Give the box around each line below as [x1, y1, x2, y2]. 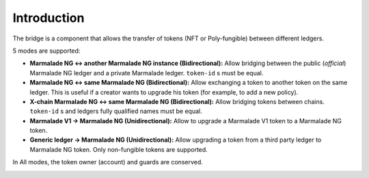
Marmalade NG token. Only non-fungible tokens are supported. [29, 145, 208, 153]
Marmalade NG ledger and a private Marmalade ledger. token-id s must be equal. [29, 68, 264, 77]
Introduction [12, 10, 85, 25]
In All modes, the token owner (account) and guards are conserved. [12, 158, 203, 166]
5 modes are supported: [12, 47, 81, 55]
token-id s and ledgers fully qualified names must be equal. [29, 107, 202, 116]
